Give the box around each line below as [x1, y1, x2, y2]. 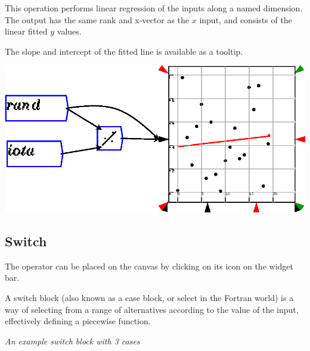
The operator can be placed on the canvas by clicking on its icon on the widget [5, 259, 293, 272]
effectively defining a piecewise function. [5, 315, 151, 327]
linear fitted [5, 25, 48, 37]
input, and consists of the [199, 13, 292, 26]
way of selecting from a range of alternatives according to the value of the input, [5, 303, 299, 315]
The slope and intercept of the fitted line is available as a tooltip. [5, 45, 243, 57]
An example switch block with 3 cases [5, 334, 140, 347]
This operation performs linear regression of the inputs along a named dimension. [5, 2, 303, 14]
